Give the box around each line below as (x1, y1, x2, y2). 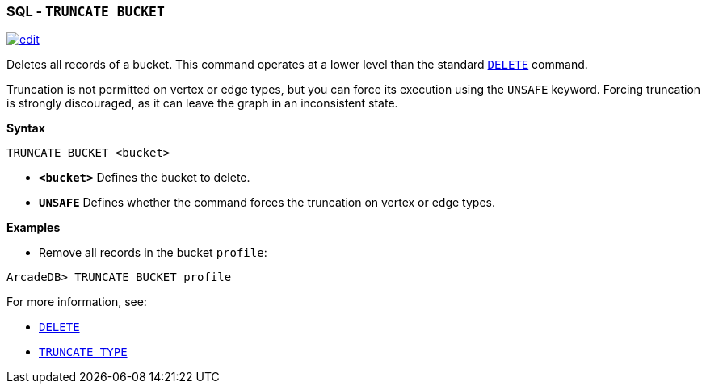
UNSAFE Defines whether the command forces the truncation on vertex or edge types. (39, 195, 496, 210)
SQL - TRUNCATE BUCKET (6, 3, 165, 19)
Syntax (6, 121, 45, 136)
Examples (6, 220, 61, 235)
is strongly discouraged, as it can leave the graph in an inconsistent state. (6, 96, 398, 111)
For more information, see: (6, 295, 147, 309)
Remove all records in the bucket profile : (39, 245, 267, 260)
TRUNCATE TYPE (39, 346, 128, 359)
